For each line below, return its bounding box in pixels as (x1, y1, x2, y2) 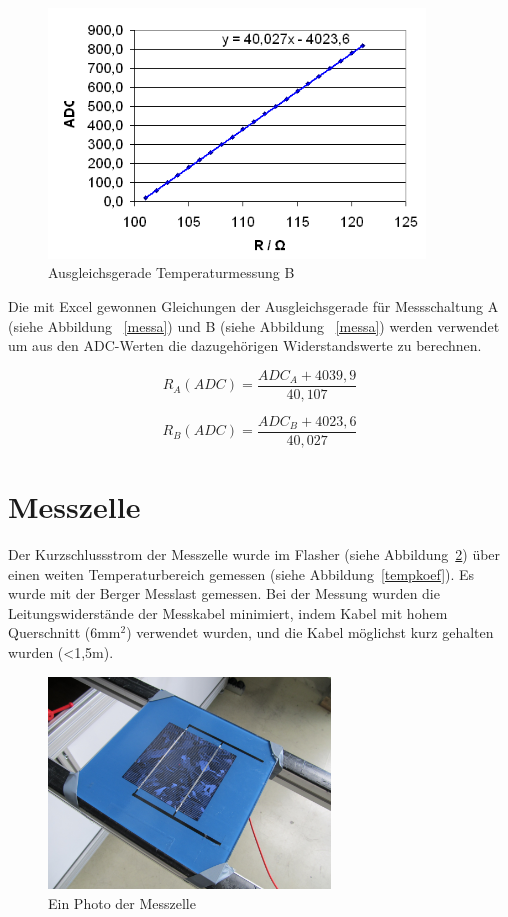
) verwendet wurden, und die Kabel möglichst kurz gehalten (126, 622, 494, 643)
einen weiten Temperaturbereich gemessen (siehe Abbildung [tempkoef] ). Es (8, 563, 475, 584)
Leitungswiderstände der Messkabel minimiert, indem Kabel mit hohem (8, 602, 448, 623)
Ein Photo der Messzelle (48, 892, 196, 913)
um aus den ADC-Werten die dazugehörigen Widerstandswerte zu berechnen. (8, 335, 482, 356)
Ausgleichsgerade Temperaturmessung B (48, 262, 295, 283)
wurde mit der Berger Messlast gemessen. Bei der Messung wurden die (8, 583, 440, 604)
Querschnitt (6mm (8, 622, 121, 643)
